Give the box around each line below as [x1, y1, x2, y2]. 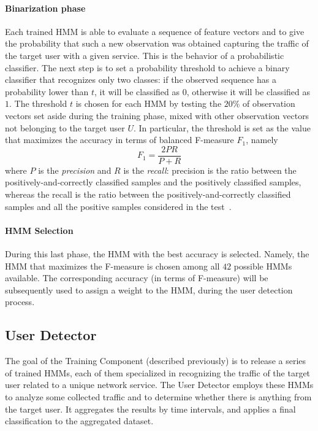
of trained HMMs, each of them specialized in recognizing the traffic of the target [5, 366, 311, 379]
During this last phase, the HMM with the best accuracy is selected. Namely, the [5, 247, 309, 260]
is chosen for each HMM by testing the [75, 97, 222, 110]
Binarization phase [5, 1, 86, 14]
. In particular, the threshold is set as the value [134, 121, 311, 134]
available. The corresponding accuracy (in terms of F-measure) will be [5, 271, 268, 284]
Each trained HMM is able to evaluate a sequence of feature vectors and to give [5, 25, 305, 37]
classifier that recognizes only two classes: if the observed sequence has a [5, 73, 276, 86]
